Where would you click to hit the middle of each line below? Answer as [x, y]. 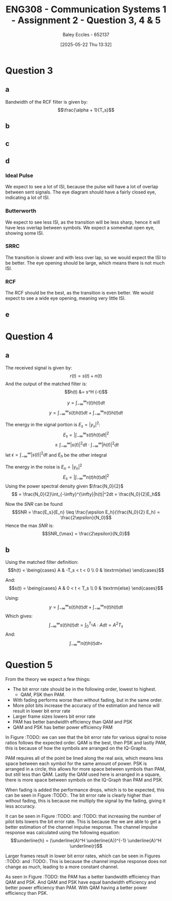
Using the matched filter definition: [42, 562]
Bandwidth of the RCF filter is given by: [47, 102]
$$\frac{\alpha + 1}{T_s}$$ [86, 110]
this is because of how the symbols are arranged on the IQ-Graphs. [76, 748]
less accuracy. [20, 806]
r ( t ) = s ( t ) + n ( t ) [86, 376]
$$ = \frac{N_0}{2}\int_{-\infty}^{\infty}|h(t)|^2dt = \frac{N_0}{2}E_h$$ [86, 494]
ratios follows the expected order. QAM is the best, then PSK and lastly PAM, [86, 743]
